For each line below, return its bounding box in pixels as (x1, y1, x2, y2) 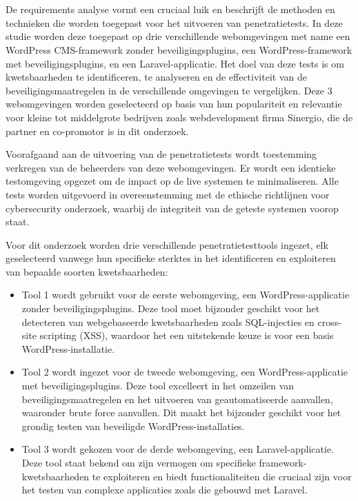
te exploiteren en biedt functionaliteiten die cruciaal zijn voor (92, 469, 352, 483)
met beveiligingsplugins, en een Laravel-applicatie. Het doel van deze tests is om (6, 56, 344, 70)
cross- (317, 314, 341, 329)
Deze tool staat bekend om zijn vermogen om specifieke (21, 456, 256, 469)
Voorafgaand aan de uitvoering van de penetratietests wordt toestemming (6, 147, 317, 161)
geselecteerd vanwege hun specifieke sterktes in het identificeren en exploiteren (6, 251, 336, 265)
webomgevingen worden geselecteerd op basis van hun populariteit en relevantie (6, 96, 342, 111)
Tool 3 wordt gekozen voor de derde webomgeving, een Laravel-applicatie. (21, 442, 335, 456)
